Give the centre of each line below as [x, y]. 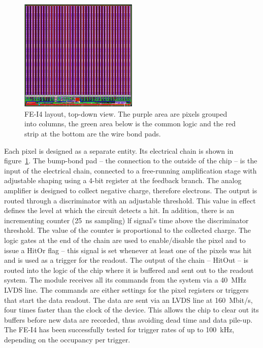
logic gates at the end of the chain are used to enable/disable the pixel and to [125, 240]
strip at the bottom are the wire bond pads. [93, 133]
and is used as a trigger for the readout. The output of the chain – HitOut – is [126, 260]
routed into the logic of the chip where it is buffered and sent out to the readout [129, 270]
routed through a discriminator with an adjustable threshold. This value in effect [130, 200]
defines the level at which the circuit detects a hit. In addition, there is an [119, 210]
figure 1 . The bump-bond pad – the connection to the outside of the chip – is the [131, 161]
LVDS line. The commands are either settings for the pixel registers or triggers [126, 289]
